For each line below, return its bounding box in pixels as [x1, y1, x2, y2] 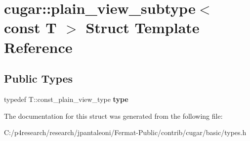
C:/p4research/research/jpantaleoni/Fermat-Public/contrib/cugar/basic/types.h [4, 127, 247, 138]
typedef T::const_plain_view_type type [4, 94, 128, 104]
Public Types [4, 71, 73, 86]
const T [4, 17, 57, 38]
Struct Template [85, 17, 200, 38]
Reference [4, 37, 73, 57]
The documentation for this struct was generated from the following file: [4, 110, 223, 121]
